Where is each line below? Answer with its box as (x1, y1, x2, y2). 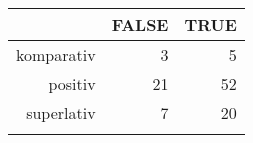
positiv (48, 72, 96, 95)
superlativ (26, 101, 96, 124)
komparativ (16, 43, 96, 66)
